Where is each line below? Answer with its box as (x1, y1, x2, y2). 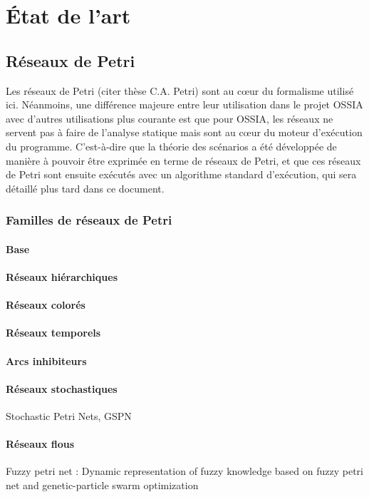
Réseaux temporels (6, 325, 101, 340)
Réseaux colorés (6, 297, 85, 312)
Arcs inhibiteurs (6, 353, 87, 368)
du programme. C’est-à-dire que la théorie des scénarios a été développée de (6, 138, 337, 153)
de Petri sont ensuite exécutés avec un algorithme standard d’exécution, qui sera (6, 167, 357, 182)
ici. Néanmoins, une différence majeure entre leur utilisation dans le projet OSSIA (6, 97, 363, 112)
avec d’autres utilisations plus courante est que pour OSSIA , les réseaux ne (6, 111, 333, 125)
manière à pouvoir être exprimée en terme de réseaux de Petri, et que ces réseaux (6, 153, 361, 168)
